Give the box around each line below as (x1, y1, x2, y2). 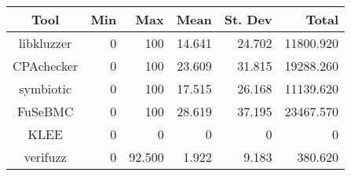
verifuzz (24, 148, 67, 166)
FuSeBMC (16, 102, 74, 120)
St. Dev (224, 10, 272, 28)
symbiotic (19, 79, 72, 97)
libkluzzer (19, 34, 72, 52)
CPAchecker (13, 57, 79, 75)
